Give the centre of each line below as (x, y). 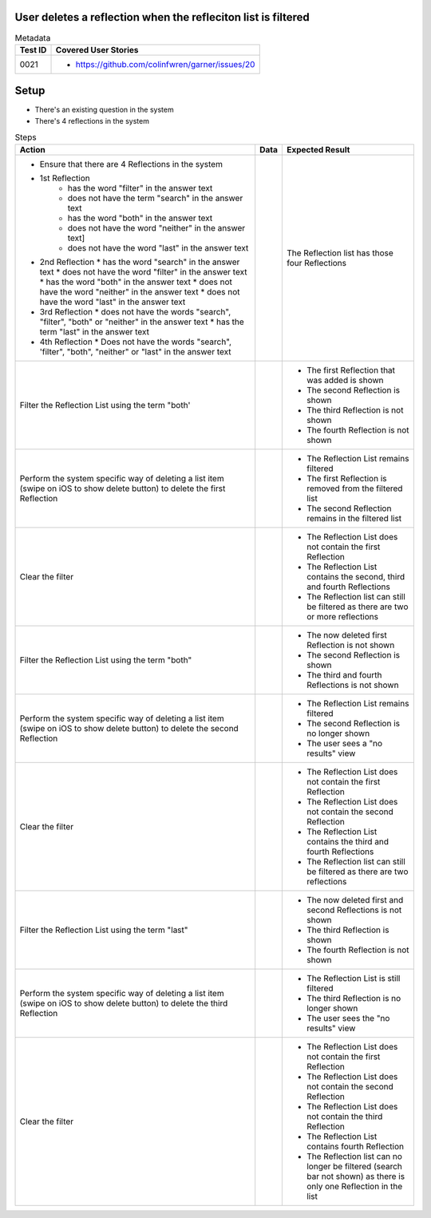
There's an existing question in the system (105, 110)
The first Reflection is (346, 478)
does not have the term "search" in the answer (155, 198)
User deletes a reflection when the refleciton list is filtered (162, 17)
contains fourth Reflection (355, 1146)
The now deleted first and (355, 900)
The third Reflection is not (355, 409)
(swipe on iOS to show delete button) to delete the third (124, 1003)
